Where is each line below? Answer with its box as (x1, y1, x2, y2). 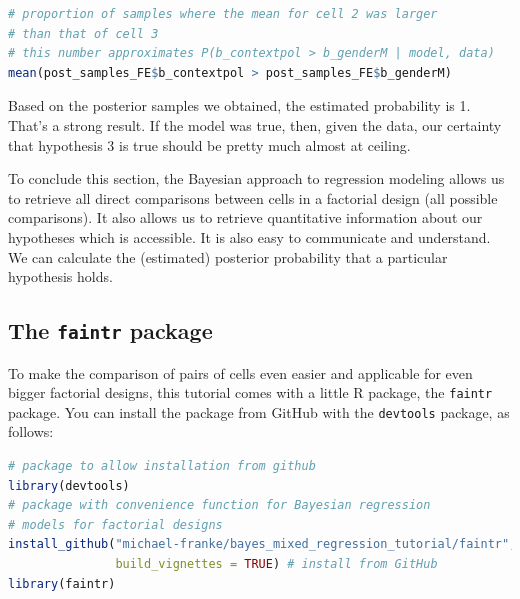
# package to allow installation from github (8, 459, 316, 473)
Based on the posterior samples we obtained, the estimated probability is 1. (8, 95, 471, 116)
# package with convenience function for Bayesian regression (8, 498, 431, 513)
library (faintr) (8, 576, 116, 591)
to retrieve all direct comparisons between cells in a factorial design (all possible (8, 187, 498, 208)
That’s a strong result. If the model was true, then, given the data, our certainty (8, 114, 502, 135)
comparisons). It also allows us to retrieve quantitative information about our (8, 207, 483, 228)
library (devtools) (8, 478, 130, 493)
